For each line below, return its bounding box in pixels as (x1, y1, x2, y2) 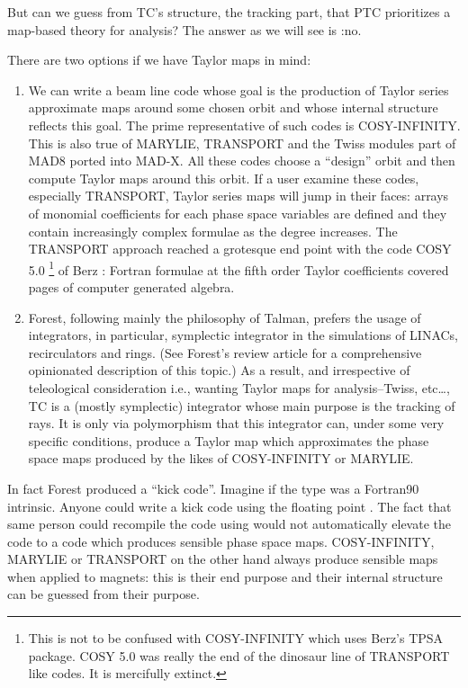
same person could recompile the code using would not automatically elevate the (7, 514, 451, 533)
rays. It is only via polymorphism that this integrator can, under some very (28, 414, 445, 433)
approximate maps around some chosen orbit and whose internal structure (28, 98, 438, 117)
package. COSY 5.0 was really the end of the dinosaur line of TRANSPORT (28, 646, 450, 665)
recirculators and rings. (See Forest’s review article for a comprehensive (28, 343, 422, 362)
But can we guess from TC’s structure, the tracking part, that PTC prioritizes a (7, 3, 451, 21)
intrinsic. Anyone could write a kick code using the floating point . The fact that (7, 496, 452, 515)
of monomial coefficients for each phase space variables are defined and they (28, 203, 447, 222)
